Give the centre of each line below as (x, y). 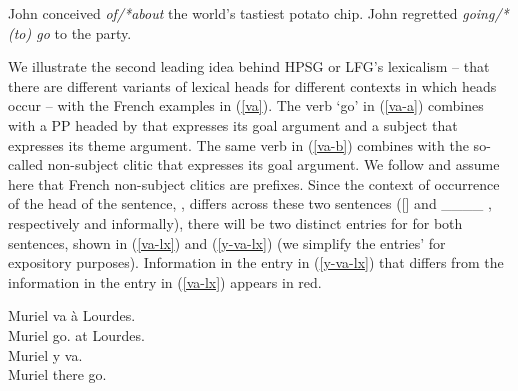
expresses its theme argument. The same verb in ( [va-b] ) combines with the (238, 144)
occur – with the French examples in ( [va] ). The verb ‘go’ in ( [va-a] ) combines (246, 105)
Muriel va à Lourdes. (72, 315)
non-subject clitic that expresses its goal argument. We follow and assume (273, 164)
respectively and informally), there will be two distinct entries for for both (235, 222)
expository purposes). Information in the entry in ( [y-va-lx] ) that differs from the (256, 262)
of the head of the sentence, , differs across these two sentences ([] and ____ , (250, 203)
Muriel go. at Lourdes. (76, 334)
